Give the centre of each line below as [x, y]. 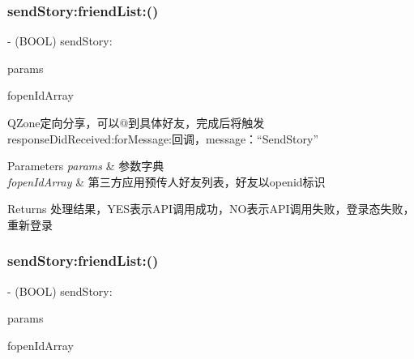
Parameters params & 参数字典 [86, 166]
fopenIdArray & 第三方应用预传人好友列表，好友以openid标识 [166, 181]
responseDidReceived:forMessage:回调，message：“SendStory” [163, 138]
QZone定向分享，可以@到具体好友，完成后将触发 [136, 122]
